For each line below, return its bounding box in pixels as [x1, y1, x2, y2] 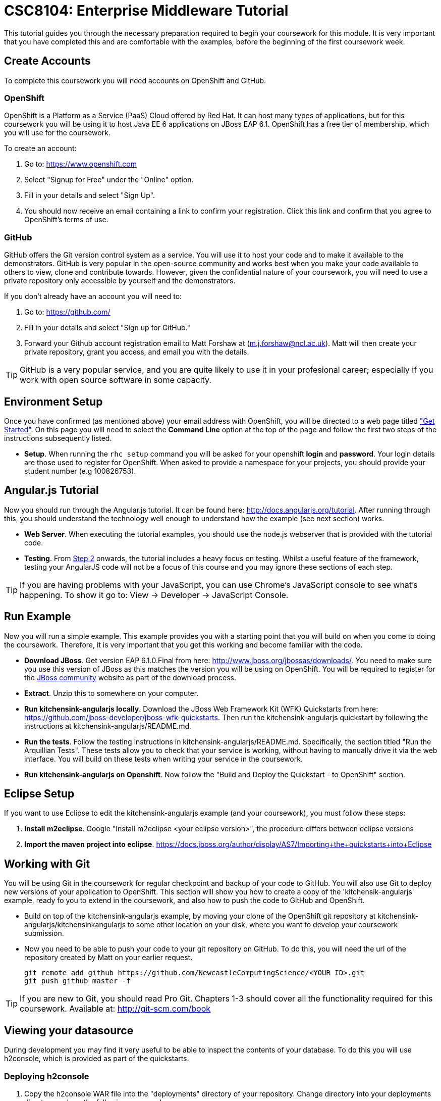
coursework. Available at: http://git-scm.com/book [20, 1004, 211, 1014]
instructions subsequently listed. [4, 433, 112, 442]
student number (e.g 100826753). [24, 466, 136, 475]
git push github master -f [24, 977, 131, 985]
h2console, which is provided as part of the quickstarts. [4, 1054, 189, 1063]
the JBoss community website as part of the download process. [24, 673, 236, 682]
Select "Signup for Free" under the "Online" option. [24, 175, 194, 184]
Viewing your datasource [4, 1024, 134, 1037]
